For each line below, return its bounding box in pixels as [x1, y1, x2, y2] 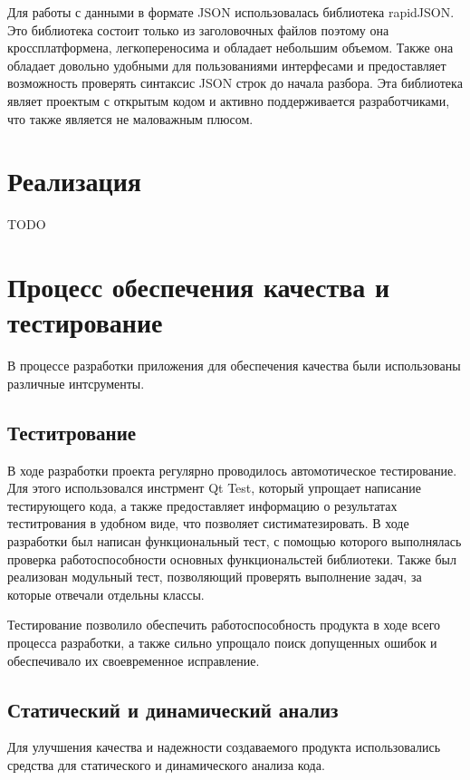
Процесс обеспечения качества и [7, 268, 390, 305]
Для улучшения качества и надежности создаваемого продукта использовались [7, 737, 441, 756]
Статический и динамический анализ [7, 695, 339, 723]
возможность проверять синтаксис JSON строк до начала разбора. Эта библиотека [7, 73, 463, 92]
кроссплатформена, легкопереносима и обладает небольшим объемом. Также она [7, 38, 454, 57]
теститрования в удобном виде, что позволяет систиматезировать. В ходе [7, 514, 409, 533]
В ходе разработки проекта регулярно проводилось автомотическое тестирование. [7, 460, 457, 479]
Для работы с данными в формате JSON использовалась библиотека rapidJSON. [7, 3, 455, 21]
